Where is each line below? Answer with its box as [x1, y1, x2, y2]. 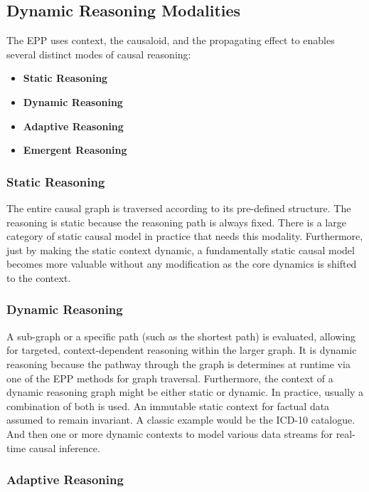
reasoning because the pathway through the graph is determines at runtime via [6, 356, 351, 371]
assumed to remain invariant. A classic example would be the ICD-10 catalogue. [6, 412, 355, 427]
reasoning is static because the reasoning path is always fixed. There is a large [6, 214, 346, 229]
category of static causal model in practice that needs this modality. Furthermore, [6, 229, 363, 244]
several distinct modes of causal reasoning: [6, 46, 191, 61]
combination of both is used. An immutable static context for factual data [6, 398, 330, 413]
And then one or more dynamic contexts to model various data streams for [6, 426, 333, 441]
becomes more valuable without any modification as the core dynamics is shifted [6, 256, 357, 271]
